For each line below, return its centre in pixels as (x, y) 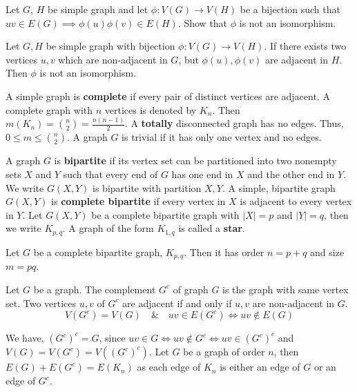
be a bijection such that (290, 9)
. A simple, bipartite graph (279, 187)
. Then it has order (224, 252)
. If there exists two (305, 46)
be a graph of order (224, 352)
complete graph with (49, 109)
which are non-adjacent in (113, 59)
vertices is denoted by (151, 109)
